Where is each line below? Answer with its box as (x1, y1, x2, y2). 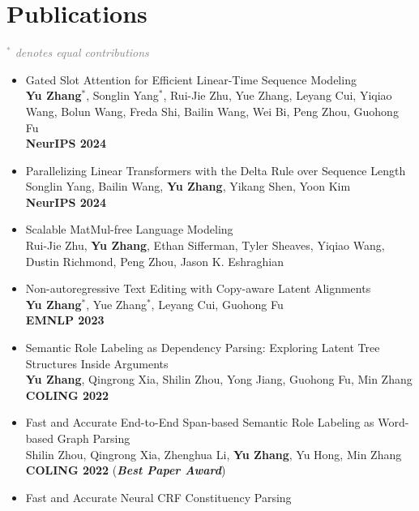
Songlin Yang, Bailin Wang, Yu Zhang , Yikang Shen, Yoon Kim (25, 178, 351, 195)
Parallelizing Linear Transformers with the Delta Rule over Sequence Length (25, 161, 406, 178)
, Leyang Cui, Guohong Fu (151, 295, 284, 312)
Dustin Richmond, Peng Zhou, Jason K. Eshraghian (25, 252, 284, 269)
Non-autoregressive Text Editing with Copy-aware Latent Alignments (25, 280, 371, 297)
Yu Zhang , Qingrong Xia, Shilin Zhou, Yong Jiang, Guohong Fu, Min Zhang (25, 371, 413, 388)
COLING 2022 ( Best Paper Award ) (25, 462, 226, 479)
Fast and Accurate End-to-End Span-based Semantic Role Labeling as (25, 414, 374, 431)
